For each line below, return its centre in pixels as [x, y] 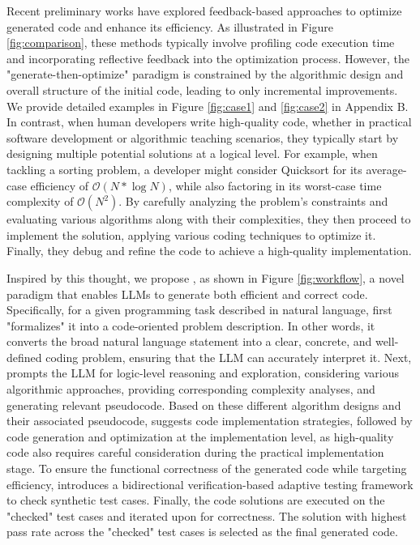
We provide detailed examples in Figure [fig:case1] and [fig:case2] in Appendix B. [208, 106]
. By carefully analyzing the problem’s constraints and [253, 201]
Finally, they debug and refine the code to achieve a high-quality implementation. [209, 251]
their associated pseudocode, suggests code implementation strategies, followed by [210, 421]
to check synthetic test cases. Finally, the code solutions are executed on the [196, 500]
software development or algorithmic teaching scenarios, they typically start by [203, 137]
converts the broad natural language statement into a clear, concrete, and [189, 341]
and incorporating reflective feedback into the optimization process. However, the [208, 58]
